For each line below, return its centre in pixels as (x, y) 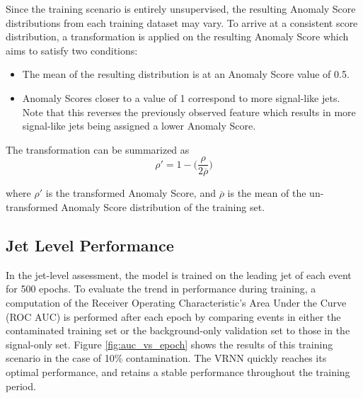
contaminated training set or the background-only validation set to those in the (178, 330)
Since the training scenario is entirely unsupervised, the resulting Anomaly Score (181, 8)
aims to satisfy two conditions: (72, 50)
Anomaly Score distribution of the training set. (163, 207)
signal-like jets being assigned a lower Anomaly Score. (139, 126)
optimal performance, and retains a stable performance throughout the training (178, 371)
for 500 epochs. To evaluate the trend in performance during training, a (161, 289)
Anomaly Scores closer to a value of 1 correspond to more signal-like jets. (181, 97)
